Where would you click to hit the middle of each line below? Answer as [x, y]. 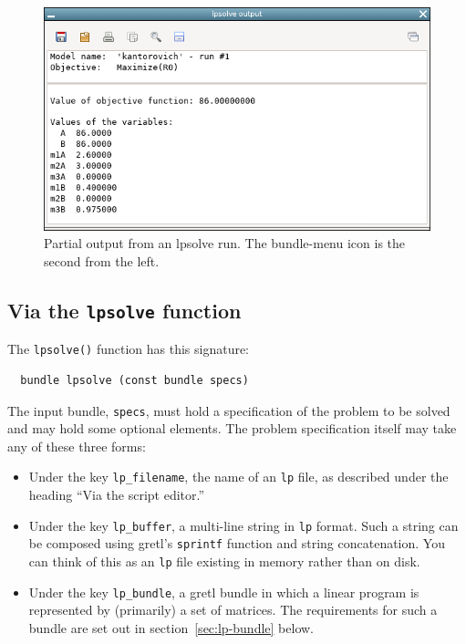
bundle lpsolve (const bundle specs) [135, 380]
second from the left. [102, 260]
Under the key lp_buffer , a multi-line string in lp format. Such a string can [243, 525]
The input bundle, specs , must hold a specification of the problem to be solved [229, 410]
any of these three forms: [77, 446]
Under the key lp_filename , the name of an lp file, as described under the [238, 477]
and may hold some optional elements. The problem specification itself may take [232, 428]
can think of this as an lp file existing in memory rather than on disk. [224, 561]
